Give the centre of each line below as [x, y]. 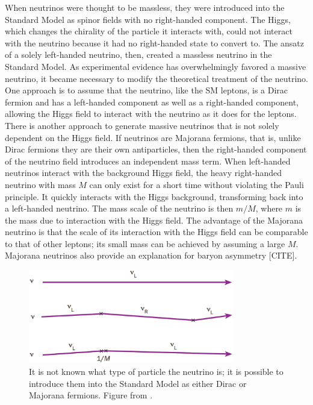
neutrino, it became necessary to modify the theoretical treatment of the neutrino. [156, 78]
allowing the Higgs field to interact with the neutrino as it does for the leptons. [151, 114]
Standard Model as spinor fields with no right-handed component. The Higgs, [148, 19]
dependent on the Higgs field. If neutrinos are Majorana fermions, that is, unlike [153, 137]
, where [269, 208]
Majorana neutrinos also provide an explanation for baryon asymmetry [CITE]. [151, 255]
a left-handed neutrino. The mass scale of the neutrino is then [119, 208]
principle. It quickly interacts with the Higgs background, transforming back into [154, 196]
